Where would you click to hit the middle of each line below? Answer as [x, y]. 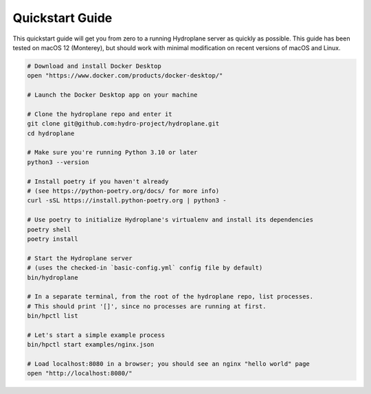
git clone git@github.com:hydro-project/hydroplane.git [123, 124]
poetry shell [49, 229]
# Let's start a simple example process [96, 335]
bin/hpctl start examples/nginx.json [91, 345]
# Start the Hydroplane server [80, 258]
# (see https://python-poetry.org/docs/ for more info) [123, 191]
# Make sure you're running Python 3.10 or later [112, 152]
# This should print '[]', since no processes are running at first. [147, 306]
